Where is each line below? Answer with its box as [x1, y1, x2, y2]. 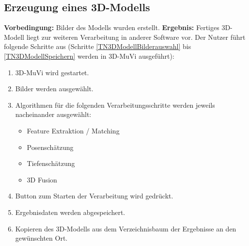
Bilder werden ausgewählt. [15, 83, 93, 94]
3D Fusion [27, 174, 57, 184]
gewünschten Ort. [15, 233, 68, 243]
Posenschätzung [27, 142, 74, 152]
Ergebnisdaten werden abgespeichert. [15, 207, 125, 217]
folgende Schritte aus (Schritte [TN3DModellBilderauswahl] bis [4, 41, 191, 51]
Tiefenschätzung [27, 158, 75, 168]
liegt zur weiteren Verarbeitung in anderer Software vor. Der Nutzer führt [26, 32, 246, 42]
